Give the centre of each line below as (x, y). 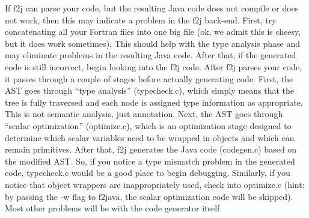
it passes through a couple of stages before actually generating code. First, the (149, 78)
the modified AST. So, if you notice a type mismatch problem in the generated (150, 161)
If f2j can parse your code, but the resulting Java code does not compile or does (152, 8)
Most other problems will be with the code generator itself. (114, 208)
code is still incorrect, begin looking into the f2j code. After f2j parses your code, (154, 66)
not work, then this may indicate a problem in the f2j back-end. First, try (141, 20)
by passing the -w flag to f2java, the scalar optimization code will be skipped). (149, 196)
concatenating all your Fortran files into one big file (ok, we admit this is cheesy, (153, 32)
